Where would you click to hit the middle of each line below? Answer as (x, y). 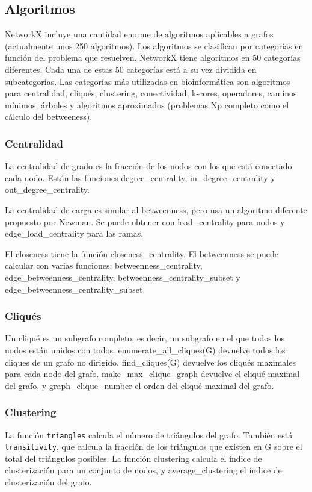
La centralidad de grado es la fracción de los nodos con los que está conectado (148, 166)
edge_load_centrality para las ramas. (74, 233)
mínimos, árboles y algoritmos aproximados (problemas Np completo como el (147, 104)
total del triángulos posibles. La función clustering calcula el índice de (133, 458)
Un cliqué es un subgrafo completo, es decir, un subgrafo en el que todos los (145, 338)
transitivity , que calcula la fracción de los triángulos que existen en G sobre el (154, 447)
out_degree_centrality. (47, 189)
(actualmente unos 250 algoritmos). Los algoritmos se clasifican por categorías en (154, 45)
